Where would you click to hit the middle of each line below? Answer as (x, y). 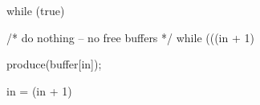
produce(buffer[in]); (54, 64)
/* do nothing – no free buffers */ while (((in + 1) (130, 37)
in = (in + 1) (39, 90)
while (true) (36, 10)
